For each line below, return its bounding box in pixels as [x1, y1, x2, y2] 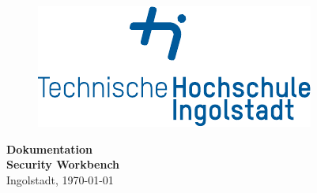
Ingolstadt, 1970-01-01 [6, 171, 114, 187]
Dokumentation [6, 140, 92, 157]
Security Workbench [6, 156, 120, 173]
